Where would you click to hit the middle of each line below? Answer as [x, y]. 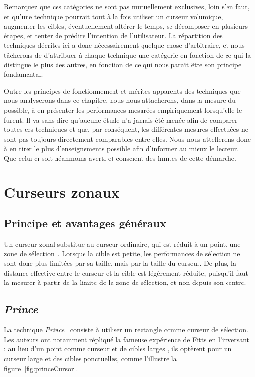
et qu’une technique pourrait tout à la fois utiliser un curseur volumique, [113, 16]
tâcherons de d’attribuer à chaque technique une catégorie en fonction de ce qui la [127, 54]
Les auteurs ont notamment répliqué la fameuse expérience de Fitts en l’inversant [127, 339]
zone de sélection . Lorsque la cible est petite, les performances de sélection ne [122, 253]
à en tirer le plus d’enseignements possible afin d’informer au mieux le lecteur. [122, 148]
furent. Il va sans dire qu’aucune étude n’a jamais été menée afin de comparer [121, 119]
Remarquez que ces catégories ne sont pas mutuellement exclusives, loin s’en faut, [127, 6]
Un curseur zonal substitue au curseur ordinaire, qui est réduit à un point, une [122, 244]
